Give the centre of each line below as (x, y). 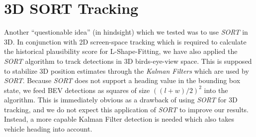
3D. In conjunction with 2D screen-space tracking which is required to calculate (125, 41)
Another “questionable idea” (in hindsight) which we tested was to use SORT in (126, 32)
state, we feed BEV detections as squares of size (77, 90)
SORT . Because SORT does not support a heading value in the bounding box (122, 80)
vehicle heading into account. (48, 129)
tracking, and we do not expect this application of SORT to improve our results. (126, 109)
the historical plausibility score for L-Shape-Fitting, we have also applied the (121, 51)
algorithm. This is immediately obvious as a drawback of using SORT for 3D (121, 100)
